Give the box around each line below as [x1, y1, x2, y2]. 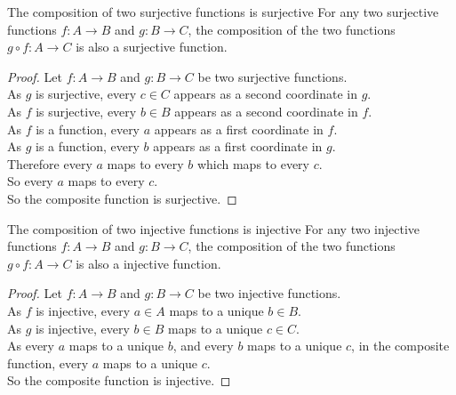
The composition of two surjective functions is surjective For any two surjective [7, 3, 439, 20]
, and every [172, 336, 234, 355]
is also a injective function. [76, 254, 221, 272]
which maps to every [196, 154, 309, 173]
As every [7, 336, 54, 355]
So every [7, 172, 53, 190]
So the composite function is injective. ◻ [7, 371, 231, 390]
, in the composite [351, 336, 450, 355]
